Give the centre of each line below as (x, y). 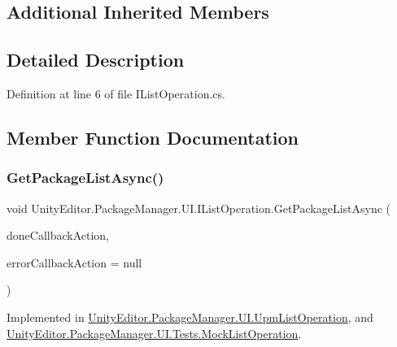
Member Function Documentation (153, 137)
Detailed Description (96, 60)
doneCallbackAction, (58, 235)
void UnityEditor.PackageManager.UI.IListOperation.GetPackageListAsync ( (199, 208)
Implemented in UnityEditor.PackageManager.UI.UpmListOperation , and (190, 317)
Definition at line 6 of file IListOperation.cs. (116, 93)
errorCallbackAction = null (74, 262)
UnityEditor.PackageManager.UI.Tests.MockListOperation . (154, 333)
